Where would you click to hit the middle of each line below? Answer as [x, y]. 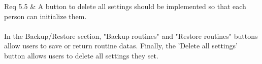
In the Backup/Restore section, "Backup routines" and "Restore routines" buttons [131, 36]
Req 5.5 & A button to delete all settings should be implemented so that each [125, 6]
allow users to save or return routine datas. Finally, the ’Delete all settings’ [121, 46]
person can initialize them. [45, 16]
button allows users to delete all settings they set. [81, 55]
